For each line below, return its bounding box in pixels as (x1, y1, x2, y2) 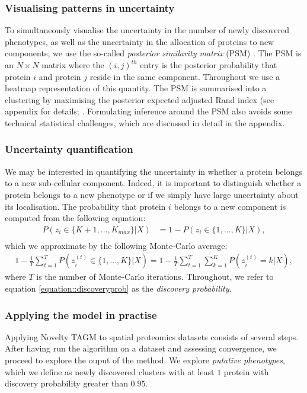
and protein (39, 70, 81, 82)
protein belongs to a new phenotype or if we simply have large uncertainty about (5, 188, 299, 200)
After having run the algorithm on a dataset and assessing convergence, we (5, 342, 277, 354)
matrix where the (41, 59, 104, 71)
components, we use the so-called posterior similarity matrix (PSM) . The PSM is (5, 47, 302, 59)
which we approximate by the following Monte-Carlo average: (5, 239, 228, 251)
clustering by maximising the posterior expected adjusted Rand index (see (5, 93, 274, 106)
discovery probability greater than (5, 377, 128, 389)
